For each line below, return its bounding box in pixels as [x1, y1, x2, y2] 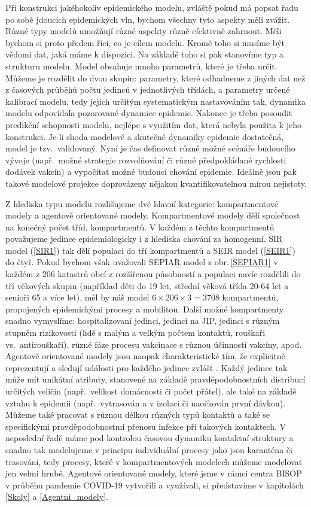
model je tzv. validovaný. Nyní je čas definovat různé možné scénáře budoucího [5, 142, 295, 154]
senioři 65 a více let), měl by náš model [5, 291, 150, 303]
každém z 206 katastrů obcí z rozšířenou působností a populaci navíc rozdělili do [5, 268, 301, 280]
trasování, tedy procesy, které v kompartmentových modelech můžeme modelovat [5, 455, 303, 467]
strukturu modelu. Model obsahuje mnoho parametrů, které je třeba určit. [5, 59, 278, 72]
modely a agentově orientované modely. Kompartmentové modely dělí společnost [5, 209, 300, 221]
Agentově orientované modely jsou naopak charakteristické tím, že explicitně [5, 350, 285, 362]
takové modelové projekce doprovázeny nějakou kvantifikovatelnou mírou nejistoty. [5, 177, 307, 189]
